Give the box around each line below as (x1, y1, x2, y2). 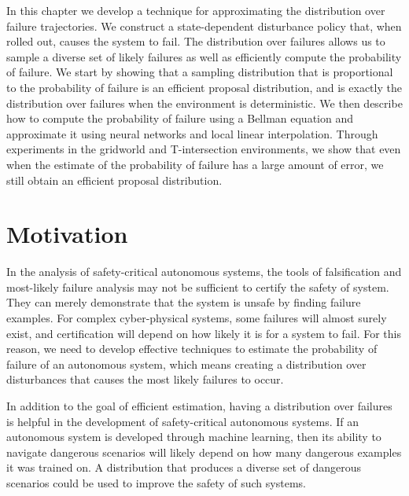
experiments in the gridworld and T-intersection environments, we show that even (6, 141, 401, 157)
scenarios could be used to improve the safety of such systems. (6, 474, 306, 490)
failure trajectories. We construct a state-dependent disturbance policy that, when (6, 17, 402, 34)
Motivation (6, 218, 128, 250)
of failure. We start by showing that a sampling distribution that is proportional (6, 64, 393, 80)
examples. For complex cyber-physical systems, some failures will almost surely (6, 310, 387, 326)
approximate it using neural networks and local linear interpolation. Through (6, 125, 378, 141)
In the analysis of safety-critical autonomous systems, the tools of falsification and (6, 263, 402, 280)
